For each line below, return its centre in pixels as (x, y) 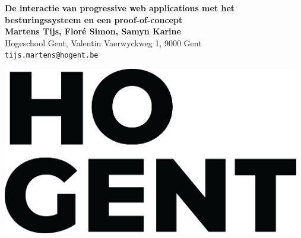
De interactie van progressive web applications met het (120, 8)
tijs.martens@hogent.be (52, 55)
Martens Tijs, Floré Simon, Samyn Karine (93, 31)
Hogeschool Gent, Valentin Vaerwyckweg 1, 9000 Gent (103, 42)
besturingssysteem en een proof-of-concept (94, 19)
